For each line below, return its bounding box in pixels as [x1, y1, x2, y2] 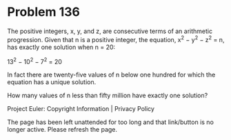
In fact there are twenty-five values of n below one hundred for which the [7, 70, 216, 79]
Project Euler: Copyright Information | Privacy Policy [7, 105, 155, 113]
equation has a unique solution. [7, 78, 97, 86]
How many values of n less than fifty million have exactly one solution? [7, 91, 208, 100]
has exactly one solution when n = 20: [7, 43, 116, 51]
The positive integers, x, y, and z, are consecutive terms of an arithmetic [7, 27, 212, 35]
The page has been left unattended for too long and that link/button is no [7, 118, 214, 126]
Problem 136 [7, 4, 81, 20]
